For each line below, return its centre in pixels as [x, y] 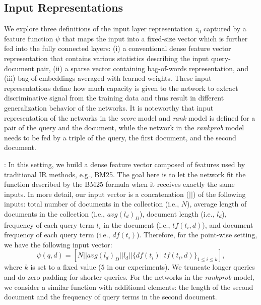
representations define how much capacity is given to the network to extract [121, 88]
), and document [228, 224]
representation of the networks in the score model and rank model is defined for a [130, 117]
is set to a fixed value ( [66, 267]
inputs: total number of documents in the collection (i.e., [92, 204]
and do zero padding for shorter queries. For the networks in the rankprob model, [129, 277]
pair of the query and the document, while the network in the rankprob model [124, 128]
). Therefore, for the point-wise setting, [197, 235]
